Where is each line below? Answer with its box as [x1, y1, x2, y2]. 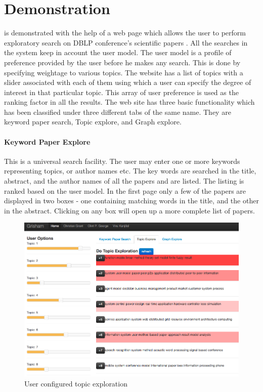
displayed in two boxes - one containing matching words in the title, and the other [4, 195, 259, 206]
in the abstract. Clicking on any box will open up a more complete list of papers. [4, 205, 255, 215]
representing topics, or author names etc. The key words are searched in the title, [4, 165, 256, 176]
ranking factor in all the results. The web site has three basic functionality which [4, 97, 255, 107]
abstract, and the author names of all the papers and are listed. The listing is [4, 176, 244, 186]
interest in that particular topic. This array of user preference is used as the [4, 86, 239, 97]
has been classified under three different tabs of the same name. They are [4, 106, 231, 117]
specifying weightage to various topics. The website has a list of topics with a [4, 67, 243, 77]
